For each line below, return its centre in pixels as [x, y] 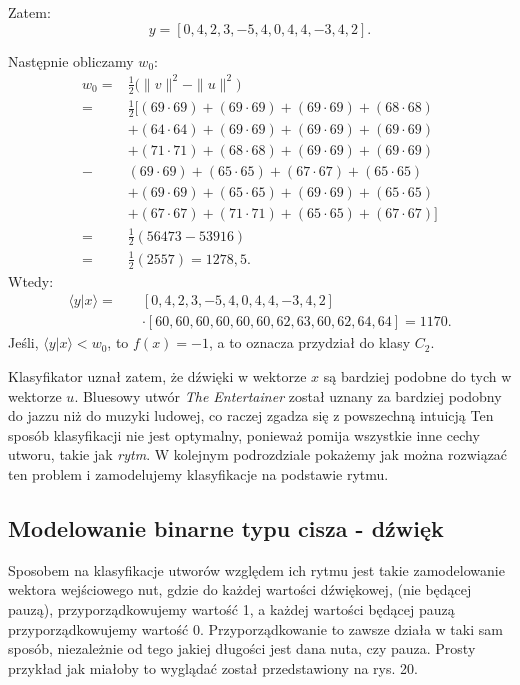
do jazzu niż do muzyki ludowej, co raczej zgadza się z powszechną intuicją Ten [251, 415]
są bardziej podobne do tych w [417, 376]
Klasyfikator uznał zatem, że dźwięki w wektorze [157, 376]
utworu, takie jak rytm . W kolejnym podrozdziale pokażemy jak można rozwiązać [258, 454]
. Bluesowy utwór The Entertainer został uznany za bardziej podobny [288, 395]
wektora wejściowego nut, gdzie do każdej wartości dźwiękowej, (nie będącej [240, 589]
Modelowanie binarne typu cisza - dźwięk [226, 528]
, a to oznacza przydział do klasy [309, 342]
